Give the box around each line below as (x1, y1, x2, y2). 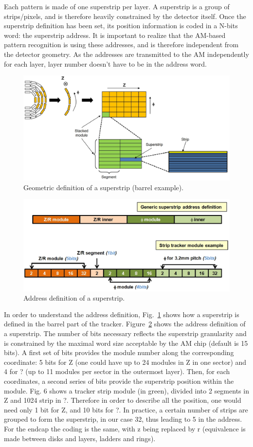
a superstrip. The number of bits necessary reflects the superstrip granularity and (4, 328, 247, 339)
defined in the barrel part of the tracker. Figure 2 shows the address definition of (4, 319, 246, 329)
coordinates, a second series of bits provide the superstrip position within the (4, 376, 234, 386)
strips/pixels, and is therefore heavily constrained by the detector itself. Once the (4, 11, 246, 21)
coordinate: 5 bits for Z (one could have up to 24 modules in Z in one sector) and (4, 357, 247, 367)
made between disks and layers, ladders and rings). (4, 433, 156, 443)
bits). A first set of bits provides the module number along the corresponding (4, 347, 234, 358)
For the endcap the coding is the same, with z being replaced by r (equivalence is (4, 424, 246, 434)
